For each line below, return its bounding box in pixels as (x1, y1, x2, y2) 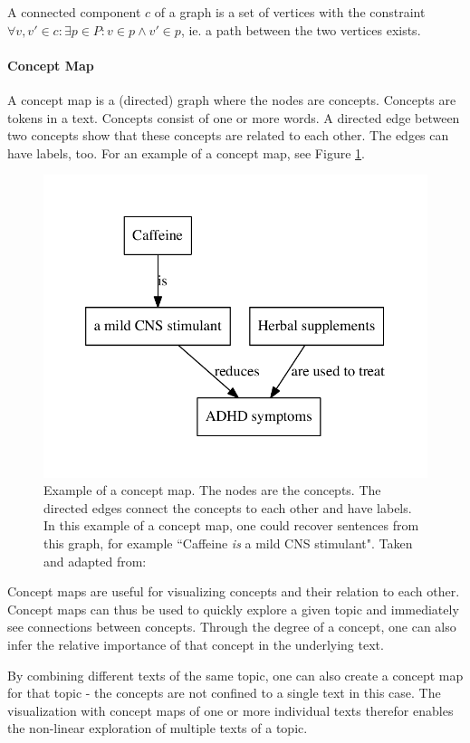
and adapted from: (43, 551, 147, 570)
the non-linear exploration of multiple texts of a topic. (7, 719, 308, 738)
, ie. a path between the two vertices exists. (180, 20, 421, 39)
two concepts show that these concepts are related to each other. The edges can (7, 126, 449, 145)
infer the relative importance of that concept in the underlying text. (7, 635, 384, 653)
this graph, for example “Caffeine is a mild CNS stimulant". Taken (43, 534, 413, 553)
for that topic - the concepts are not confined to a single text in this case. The (7, 683, 441, 702)
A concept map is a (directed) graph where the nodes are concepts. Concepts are (7, 90, 456, 109)
